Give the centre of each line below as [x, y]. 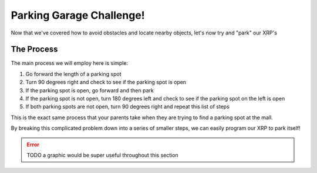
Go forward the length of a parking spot [73, 74]
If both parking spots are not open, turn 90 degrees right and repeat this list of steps [128, 107]
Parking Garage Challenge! [78, 15]
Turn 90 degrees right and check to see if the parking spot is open [106, 82]
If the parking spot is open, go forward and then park [90, 90]
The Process [34, 49]
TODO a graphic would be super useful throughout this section [102, 155]
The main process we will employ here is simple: [70, 63]
